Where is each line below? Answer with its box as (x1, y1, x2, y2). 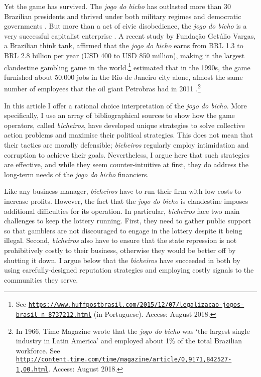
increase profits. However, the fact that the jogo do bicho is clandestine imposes (4, 196, 248, 206)
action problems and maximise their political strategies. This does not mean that (4, 130, 253, 140)
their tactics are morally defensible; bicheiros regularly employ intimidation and (4, 140, 249, 150)
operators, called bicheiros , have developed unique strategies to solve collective (4, 119, 245, 130)
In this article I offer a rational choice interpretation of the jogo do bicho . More (4, 100, 247, 110)
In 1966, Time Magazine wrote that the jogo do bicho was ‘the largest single (16, 325, 250, 336)
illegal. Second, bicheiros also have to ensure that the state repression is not (4, 235, 237, 245)
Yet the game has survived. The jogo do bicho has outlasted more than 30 (4, 1, 231, 11)
